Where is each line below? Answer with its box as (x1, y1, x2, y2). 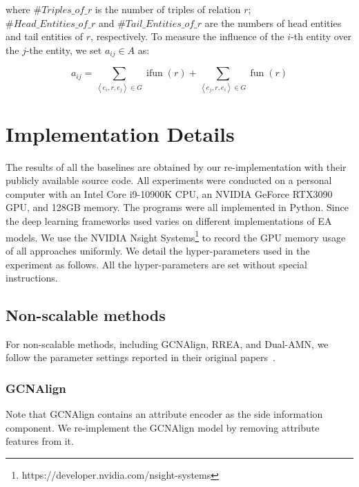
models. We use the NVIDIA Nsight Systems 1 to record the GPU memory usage (6, 228, 346, 244)
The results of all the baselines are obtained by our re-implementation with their (6, 159, 347, 174)
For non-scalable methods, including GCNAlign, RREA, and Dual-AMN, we (6, 336, 329, 351)
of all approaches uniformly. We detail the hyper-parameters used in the (6, 243, 310, 257)
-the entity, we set (26, 42, 102, 57)
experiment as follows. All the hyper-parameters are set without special (6, 257, 307, 271)
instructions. (6, 270, 58, 285)
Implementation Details (6, 119, 235, 147)
